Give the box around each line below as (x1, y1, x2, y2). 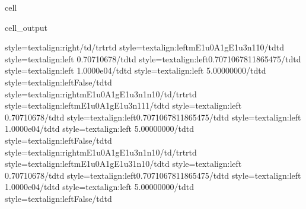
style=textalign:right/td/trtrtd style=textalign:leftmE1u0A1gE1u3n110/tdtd (5, 41, 284, 53)
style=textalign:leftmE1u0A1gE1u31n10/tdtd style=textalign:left (5, 157, 242, 170)
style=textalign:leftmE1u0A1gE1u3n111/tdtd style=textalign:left (5, 99, 242, 112)
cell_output (5, 21, 47, 33)
